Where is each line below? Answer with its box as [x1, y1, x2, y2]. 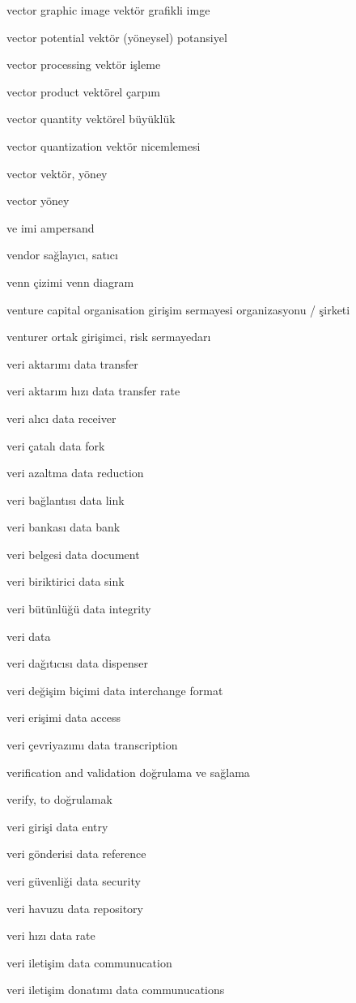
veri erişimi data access [6, 709, 121, 726]
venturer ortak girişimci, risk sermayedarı [6, 328, 211, 345]
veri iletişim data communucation [6, 954, 172, 971]
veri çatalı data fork [6, 437, 105, 454]
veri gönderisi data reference [6, 845, 146, 862]
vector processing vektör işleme [6, 56, 161, 73]
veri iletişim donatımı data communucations [6, 981, 225, 998]
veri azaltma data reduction [6, 464, 144, 481]
